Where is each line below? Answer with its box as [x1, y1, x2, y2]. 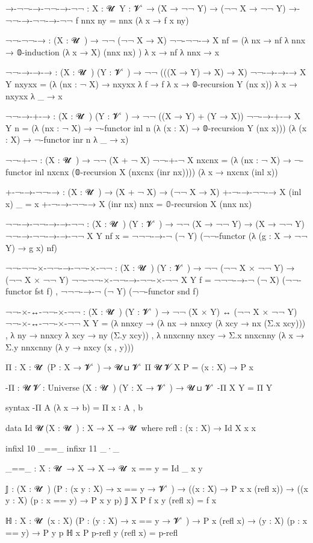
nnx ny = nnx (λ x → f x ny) [81, 13, 189, 26]
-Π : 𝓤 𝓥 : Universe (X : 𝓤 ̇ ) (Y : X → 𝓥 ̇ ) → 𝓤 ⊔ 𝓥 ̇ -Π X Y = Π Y [5, 380, 273, 393]
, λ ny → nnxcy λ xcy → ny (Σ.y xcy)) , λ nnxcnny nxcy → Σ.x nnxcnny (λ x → [5, 329, 305, 341]
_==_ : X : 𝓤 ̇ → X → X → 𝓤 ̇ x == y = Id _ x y [5, 462, 203, 474]
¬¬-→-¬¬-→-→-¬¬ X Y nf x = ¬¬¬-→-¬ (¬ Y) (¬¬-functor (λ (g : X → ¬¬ [5, 229, 308, 241]
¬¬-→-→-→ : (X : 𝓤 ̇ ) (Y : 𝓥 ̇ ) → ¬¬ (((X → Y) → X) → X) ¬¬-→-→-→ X [5, 66, 306, 78]
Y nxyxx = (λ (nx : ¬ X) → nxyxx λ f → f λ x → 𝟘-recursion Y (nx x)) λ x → [5, 77, 297, 90]
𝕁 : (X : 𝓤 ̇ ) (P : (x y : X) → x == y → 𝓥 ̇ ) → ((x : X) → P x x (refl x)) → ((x [5, 482, 308, 494]
